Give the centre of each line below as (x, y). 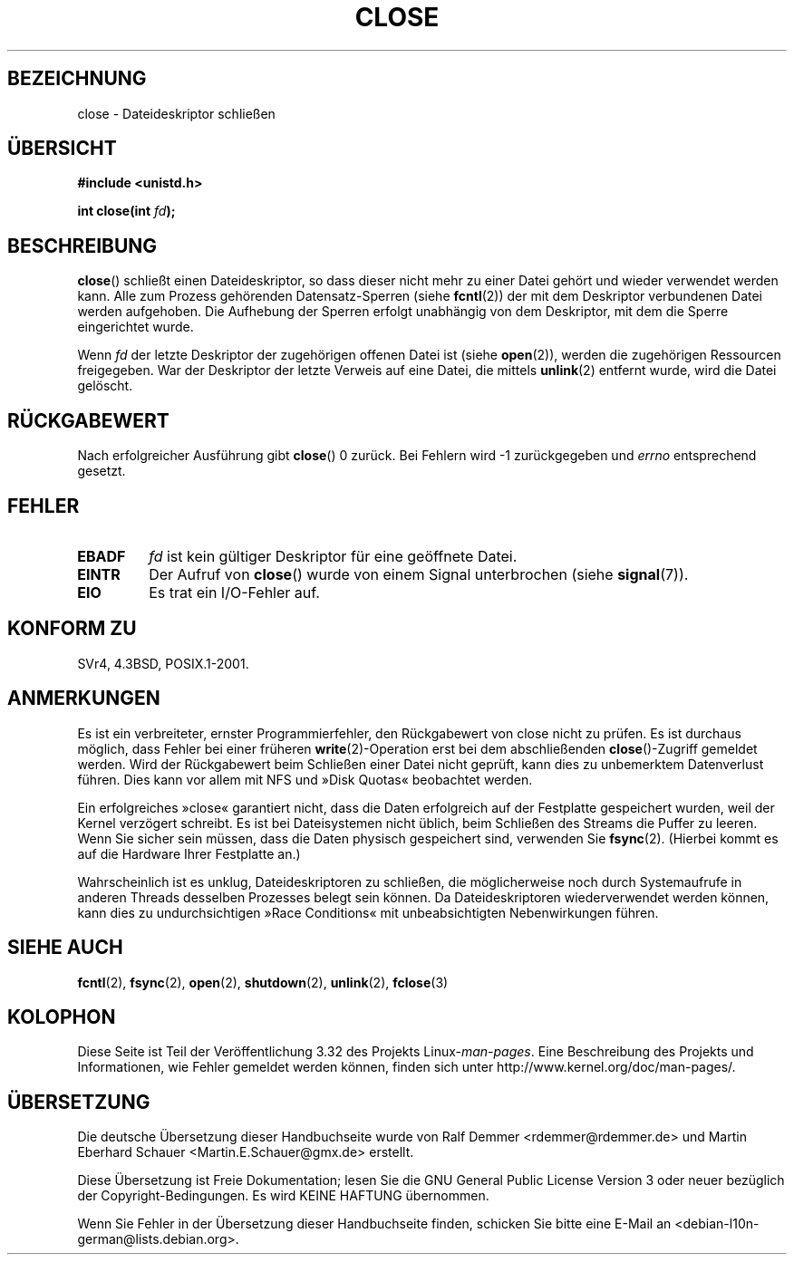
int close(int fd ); (126, 211)
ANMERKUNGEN (84, 698)
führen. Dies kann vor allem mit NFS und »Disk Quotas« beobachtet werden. (305, 779)
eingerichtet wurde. (136, 327)
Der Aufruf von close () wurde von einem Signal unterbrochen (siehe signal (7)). (419, 574)
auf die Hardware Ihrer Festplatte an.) (189, 853)
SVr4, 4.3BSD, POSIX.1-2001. (163, 663)
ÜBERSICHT (62, 149)
